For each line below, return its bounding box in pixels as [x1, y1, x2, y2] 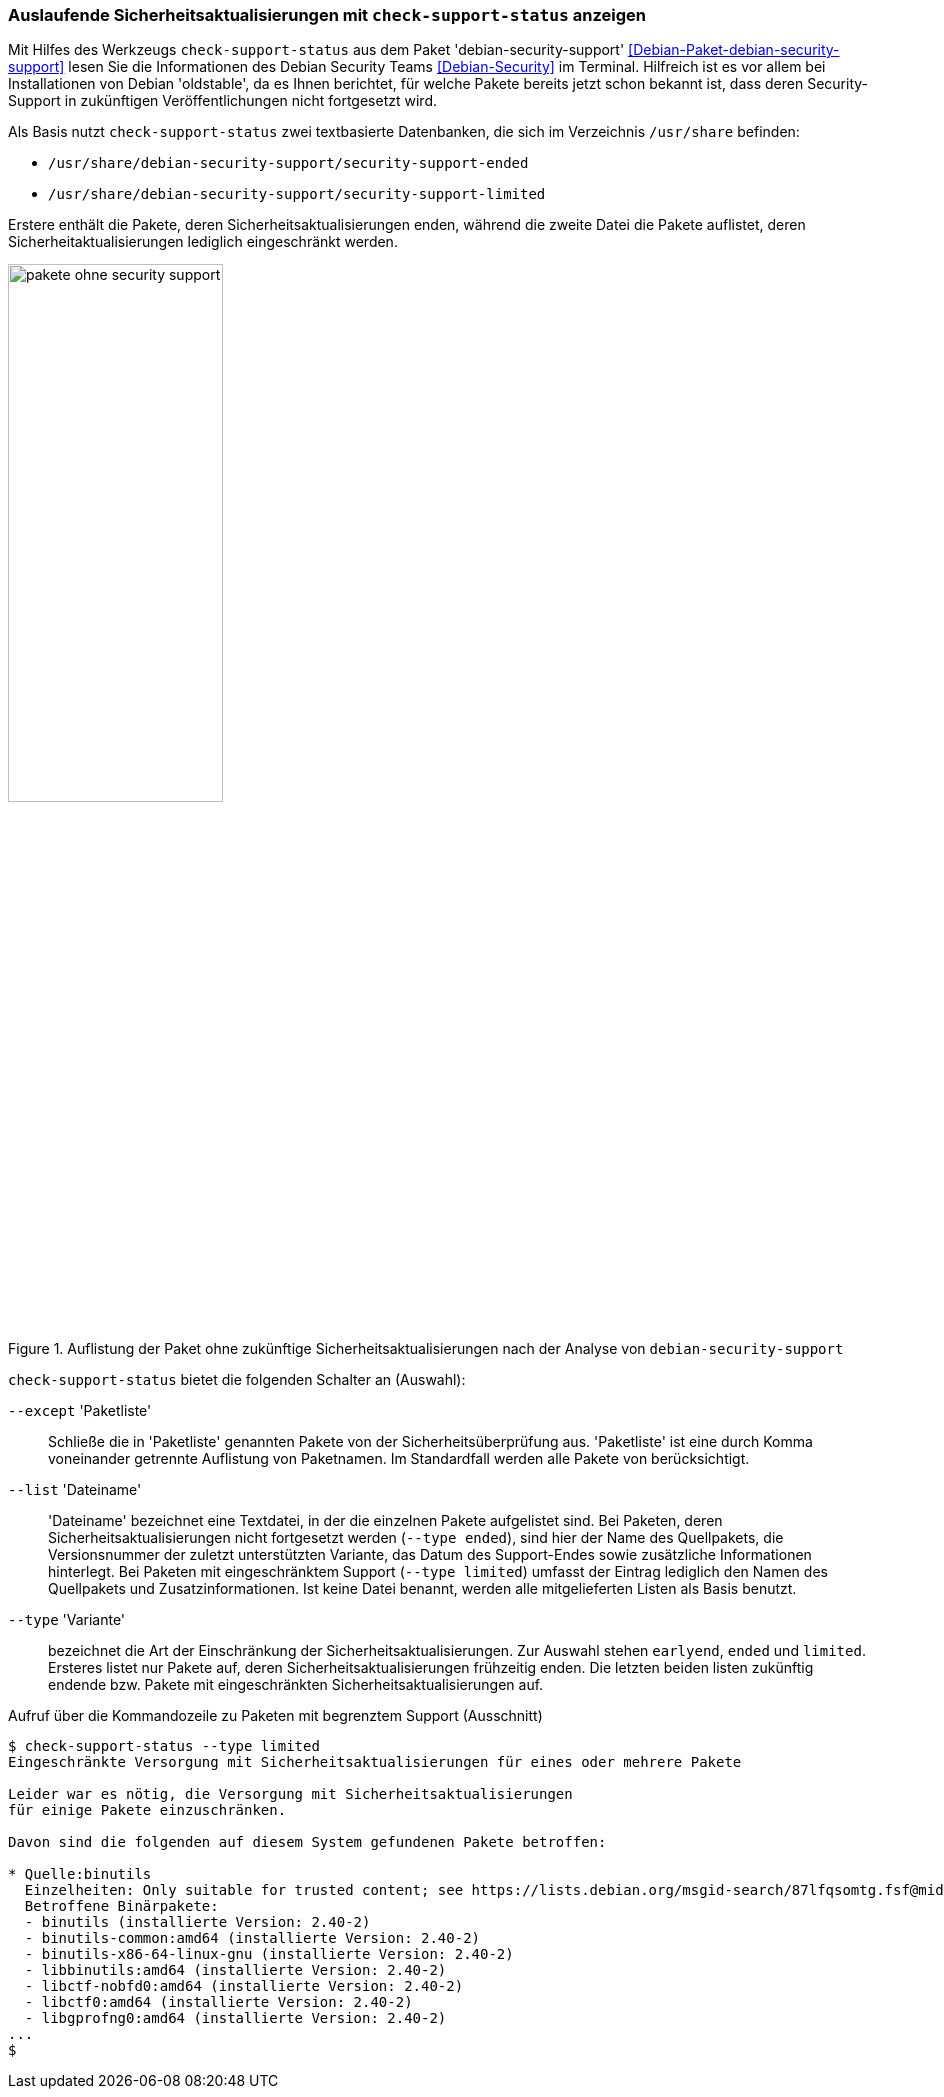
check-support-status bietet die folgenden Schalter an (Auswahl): [8, 1371, 466, 1389]
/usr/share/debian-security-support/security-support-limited [48, 186, 546, 203]
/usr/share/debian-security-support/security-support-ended [48, 155, 529, 172]
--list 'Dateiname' [8, 1481, 142, 1499]
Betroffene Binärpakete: [24, 1898, 219, 1915]
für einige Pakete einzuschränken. [8, 1802, 287, 1819]
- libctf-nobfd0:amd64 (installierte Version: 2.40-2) [24, 1978, 464, 1995]
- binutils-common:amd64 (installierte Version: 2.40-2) [24, 1930, 481, 1947]
